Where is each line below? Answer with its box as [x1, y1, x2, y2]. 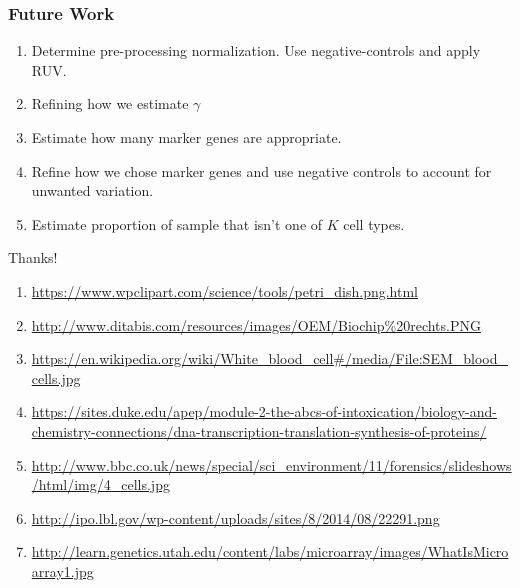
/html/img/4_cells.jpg [31, 474, 170, 495]
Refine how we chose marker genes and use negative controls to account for [31, 160, 492, 181]
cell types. [343, 213, 405, 234]
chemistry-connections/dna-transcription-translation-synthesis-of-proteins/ [31, 420, 487, 441]
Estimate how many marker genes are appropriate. [31, 127, 342, 147]
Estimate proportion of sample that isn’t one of [31, 213, 323, 234]
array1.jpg [31, 560, 94, 581]
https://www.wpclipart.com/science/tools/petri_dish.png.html [31, 280, 418, 301]
